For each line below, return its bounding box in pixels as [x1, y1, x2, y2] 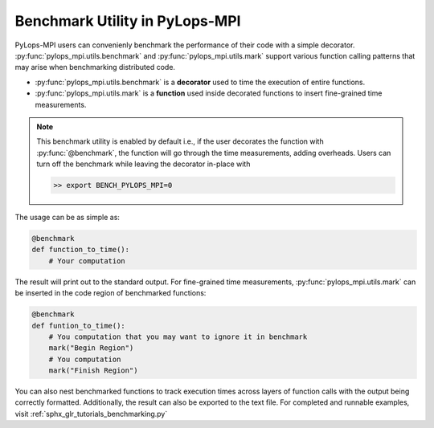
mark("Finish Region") [48, 366, 138, 375]
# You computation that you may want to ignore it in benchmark [48, 332, 308, 341]
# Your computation [48, 256, 126, 265]
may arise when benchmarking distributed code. [14, 63, 176, 72]
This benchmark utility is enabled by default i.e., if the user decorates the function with [36, 137, 325, 146]
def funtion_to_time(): [31, 321, 126, 330]
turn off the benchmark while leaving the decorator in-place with [36, 159, 251, 169]
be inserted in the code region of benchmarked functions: [14, 288, 207, 298]
